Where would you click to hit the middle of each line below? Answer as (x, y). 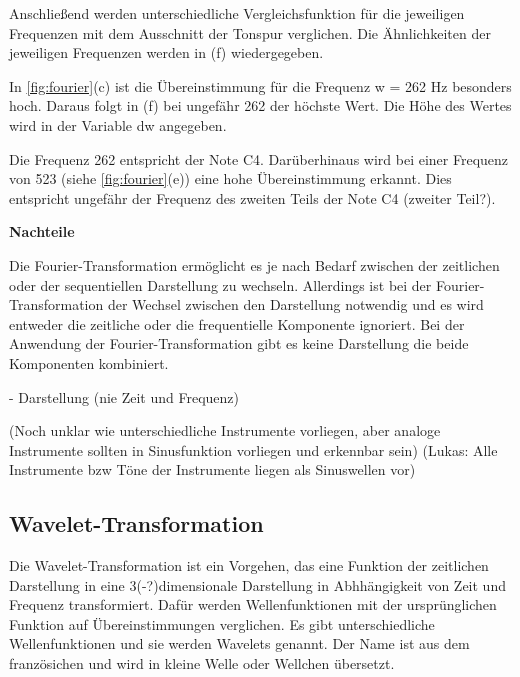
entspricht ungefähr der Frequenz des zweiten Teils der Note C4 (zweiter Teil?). (252, 197)
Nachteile (42, 231)
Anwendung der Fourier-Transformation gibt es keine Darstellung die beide (239, 343)
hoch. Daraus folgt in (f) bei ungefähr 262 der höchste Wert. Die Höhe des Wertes (260, 105)
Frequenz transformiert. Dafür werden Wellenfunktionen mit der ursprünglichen (253, 604)
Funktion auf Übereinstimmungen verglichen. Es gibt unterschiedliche (222, 623)
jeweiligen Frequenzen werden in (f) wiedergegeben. (166, 52)
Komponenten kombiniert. (89, 362)
